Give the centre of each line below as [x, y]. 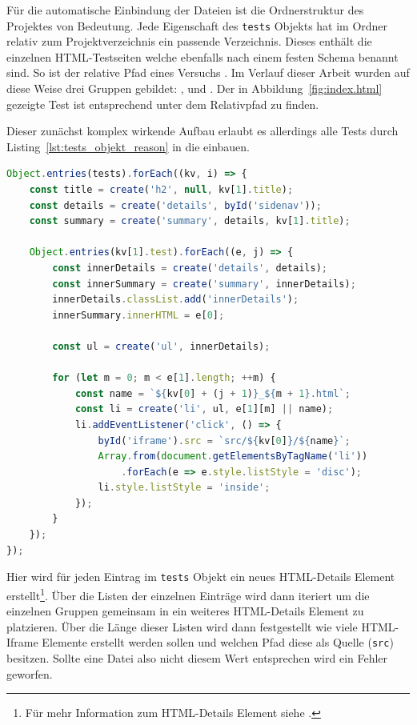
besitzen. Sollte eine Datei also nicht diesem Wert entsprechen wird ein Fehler [197, 658]
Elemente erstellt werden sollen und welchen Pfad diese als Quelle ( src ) [218, 642]
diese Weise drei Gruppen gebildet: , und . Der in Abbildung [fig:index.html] [194, 88]
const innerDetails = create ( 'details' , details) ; [190, 268]
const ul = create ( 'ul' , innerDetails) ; [161, 346]
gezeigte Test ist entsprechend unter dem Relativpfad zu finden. [163, 104]
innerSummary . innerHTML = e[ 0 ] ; [138, 315]
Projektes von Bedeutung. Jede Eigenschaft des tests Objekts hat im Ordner [197, 25]
